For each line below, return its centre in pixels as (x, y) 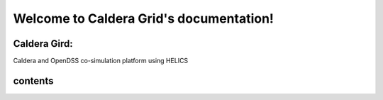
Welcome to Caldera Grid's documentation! (144, 18)
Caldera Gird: (43, 44)
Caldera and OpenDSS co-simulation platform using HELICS (101, 61)
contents (33, 80)
